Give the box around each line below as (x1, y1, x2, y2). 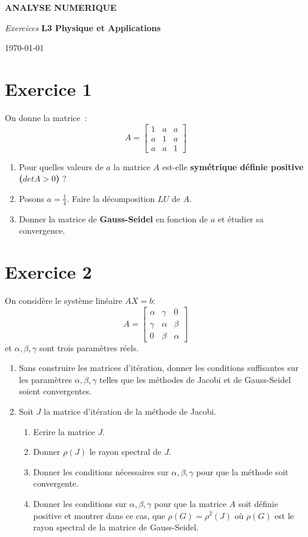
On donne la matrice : (5, 111, 87, 123)
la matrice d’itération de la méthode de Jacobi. (44, 405, 216, 417)
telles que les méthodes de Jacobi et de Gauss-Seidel (99, 373, 291, 385)
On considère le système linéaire (5, 294, 122, 306)
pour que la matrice (154, 497, 227, 509)
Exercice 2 (5, 259, 92, 283)
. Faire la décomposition (67, 192, 155, 204)
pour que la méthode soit (196, 465, 289, 478)
